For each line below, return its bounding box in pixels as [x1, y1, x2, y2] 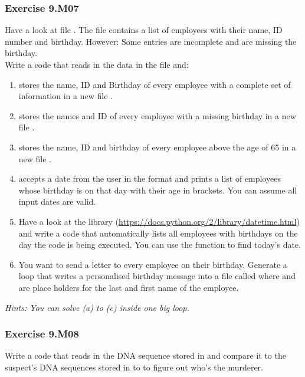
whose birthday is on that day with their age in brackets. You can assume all [18, 183, 297, 196]
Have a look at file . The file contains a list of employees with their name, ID [5, 24, 283, 36]
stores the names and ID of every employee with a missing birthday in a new [18, 109, 296, 122]
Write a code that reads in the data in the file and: [5, 58, 189, 70]
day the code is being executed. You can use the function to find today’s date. [18, 238, 301, 251]
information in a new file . [18, 90, 113, 102]
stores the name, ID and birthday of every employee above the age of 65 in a [18, 140, 296, 153]
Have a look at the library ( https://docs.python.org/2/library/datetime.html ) [18, 215, 300, 227]
